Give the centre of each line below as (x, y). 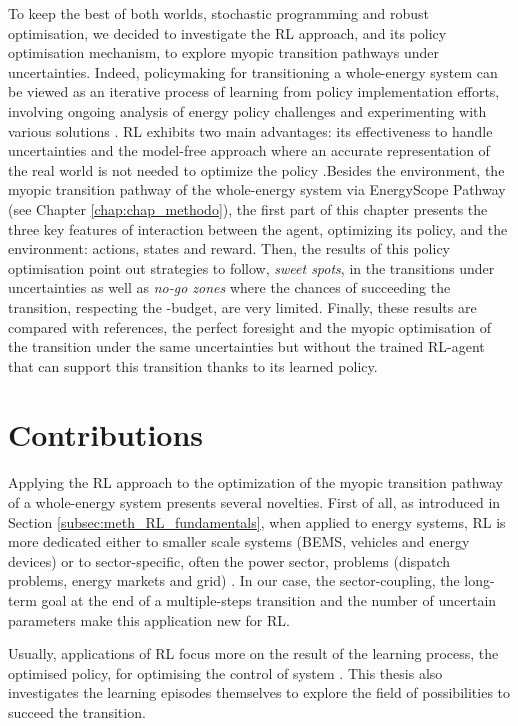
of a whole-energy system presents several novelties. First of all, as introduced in (254, 502)
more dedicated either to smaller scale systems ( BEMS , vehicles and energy (239, 541)
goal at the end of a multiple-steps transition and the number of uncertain (269, 599)
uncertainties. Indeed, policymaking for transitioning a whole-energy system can (253, 71)
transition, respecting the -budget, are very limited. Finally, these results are (242, 306)
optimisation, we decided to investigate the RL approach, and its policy (227, 32)
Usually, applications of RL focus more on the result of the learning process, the (253, 653)
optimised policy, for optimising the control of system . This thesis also (225, 672)
